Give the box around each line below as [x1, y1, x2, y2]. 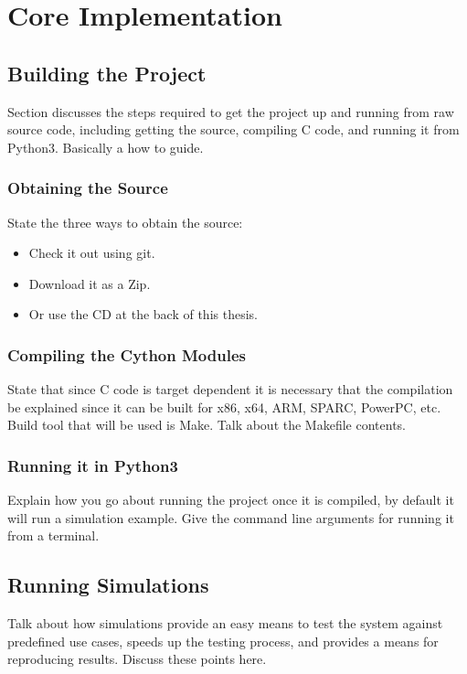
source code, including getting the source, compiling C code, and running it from [7, 120, 460, 139]
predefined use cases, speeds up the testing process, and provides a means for [7, 631, 439, 650]
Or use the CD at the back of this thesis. [28, 305, 258, 324]
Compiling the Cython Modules [7, 343, 246, 366]
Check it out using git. [28, 243, 155, 262]
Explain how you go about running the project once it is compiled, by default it [7, 490, 454, 509]
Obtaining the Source [7, 177, 168, 199]
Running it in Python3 [7, 454, 178, 476]
